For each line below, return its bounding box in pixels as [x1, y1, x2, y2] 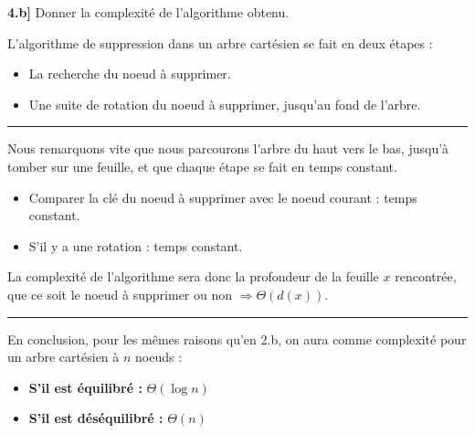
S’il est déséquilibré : [28, 408, 164, 428]
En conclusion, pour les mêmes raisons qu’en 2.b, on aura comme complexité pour [7, 329, 467, 348]
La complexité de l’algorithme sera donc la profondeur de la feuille [7, 267, 379, 286]
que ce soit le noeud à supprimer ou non [7, 284, 233, 303]
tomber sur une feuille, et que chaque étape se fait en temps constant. [7, 156, 397, 175]
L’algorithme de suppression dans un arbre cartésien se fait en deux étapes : [7, 33, 433, 52]
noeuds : [135, 347, 183, 366]
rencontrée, [395, 267, 457, 286]
